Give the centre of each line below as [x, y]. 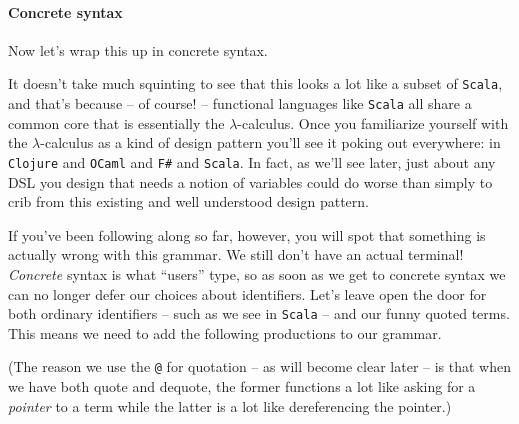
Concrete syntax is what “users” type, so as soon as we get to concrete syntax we [257, 273]
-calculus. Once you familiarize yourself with [373, 122]
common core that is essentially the [116, 122]
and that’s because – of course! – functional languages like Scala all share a [240, 103]
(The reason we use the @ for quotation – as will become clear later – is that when [260, 366]
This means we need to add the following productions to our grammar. [225, 332]
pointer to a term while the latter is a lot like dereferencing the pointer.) [230, 405]
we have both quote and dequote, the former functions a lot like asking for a [242, 386]
